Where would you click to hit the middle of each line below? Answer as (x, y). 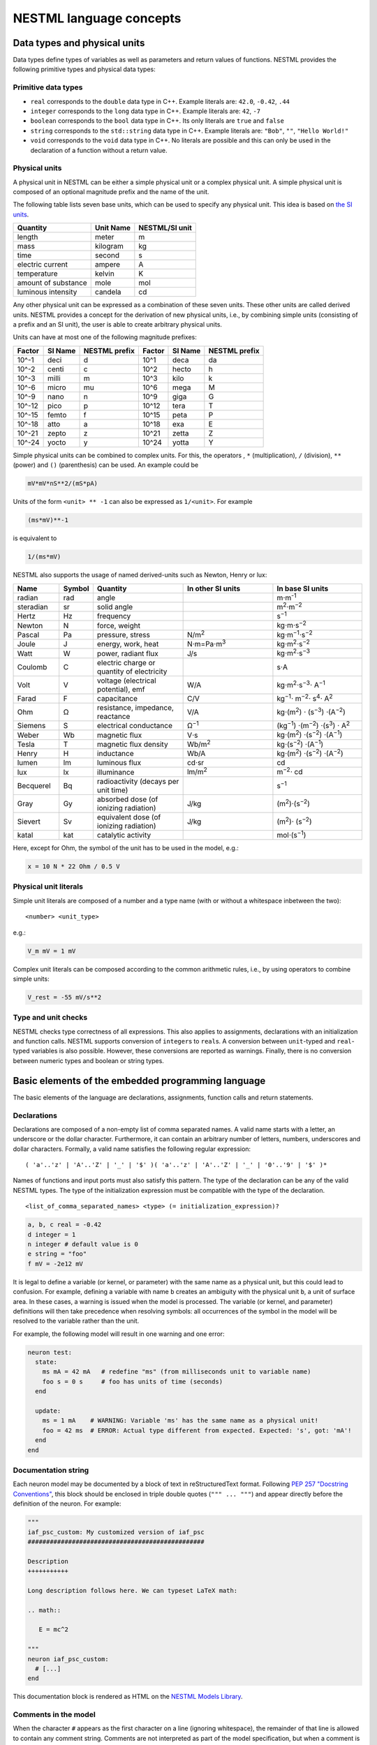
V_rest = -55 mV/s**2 (65, 997)
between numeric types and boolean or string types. (88, 1060)
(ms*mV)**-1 (48, 520)
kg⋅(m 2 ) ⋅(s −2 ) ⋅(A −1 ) (310, 734)
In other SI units (214, 588)
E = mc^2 (54, 1629)
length (28, 237)
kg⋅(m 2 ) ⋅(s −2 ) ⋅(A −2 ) (310, 753)
